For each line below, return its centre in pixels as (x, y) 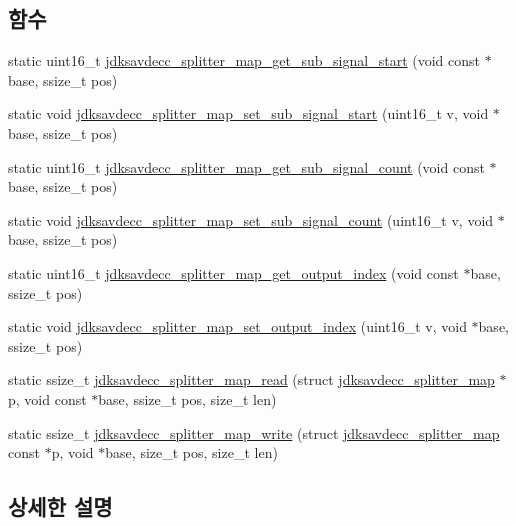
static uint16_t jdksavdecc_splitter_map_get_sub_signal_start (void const (244, 60)
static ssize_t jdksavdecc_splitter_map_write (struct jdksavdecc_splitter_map (254, 432)
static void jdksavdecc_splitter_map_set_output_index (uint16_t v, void (237, 326)
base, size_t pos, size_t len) (191, 452)
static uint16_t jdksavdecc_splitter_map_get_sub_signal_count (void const (246, 166)
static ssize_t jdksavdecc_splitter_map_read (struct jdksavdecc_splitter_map (251, 379)
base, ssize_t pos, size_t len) (187, 398)
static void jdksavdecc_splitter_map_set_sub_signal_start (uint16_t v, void (248, 113)
